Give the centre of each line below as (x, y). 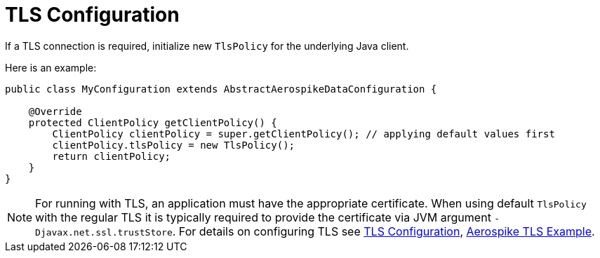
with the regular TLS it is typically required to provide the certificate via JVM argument (263, 217)
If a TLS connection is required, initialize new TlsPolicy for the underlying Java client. (207, 46)
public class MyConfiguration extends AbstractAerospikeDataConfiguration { (221, 89)
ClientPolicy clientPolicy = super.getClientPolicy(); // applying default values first (304, 134)
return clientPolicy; (112, 156)
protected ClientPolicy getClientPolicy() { (153, 122)
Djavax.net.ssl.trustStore (104, 232)
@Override (55, 111)
